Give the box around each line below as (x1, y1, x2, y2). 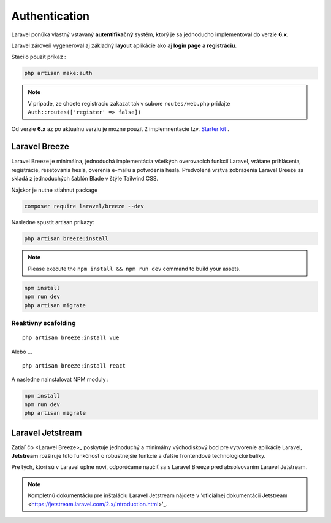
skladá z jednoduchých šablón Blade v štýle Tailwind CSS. (11, 175, 159, 183)
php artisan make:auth (24, 69, 93, 77)
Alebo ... (11, 348, 33, 355)
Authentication (11, 9, 90, 23)
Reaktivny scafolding (11, 319, 76, 327)
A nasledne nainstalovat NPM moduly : (11, 376, 109, 383)
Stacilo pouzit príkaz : (11, 53, 67, 61)
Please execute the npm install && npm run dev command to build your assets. (28, 265, 241, 272)
